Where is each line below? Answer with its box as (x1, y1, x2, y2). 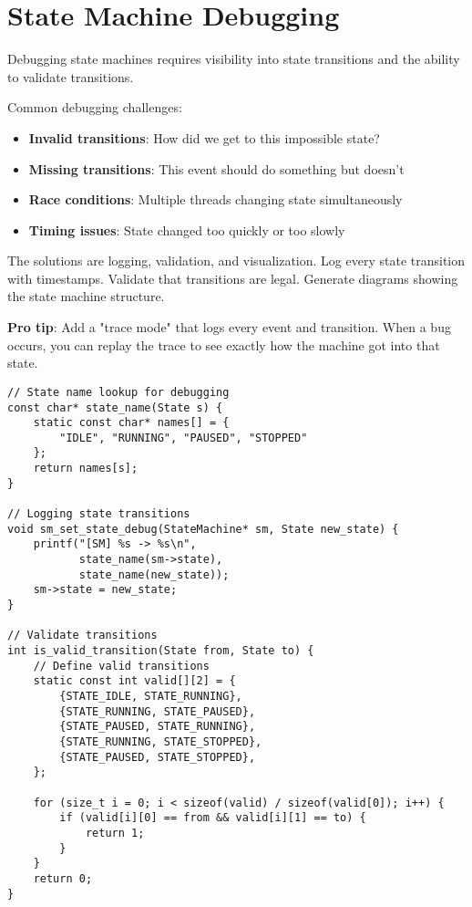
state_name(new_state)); (78, 568, 230, 581)
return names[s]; (33, 462, 139, 475)
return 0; (33, 871, 93, 885)
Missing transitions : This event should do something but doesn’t (28, 159, 405, 178)
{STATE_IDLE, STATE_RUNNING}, (59, 689, 242, 703)
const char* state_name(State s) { (7, 401, 223, 414)
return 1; (85, 826, 145, 839)
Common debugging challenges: (7, 98, 182, 117)
